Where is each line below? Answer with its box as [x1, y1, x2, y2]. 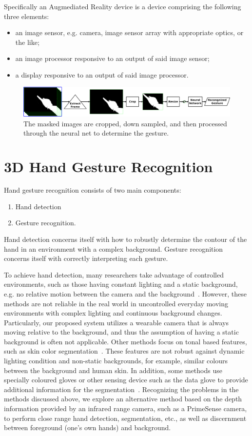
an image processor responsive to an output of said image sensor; [15, 53, 210, 63]
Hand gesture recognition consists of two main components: [4, 185, 181, 195]
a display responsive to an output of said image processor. [15, 69, 189, 79]
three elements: [4, 11, 49, 21]
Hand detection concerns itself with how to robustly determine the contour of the [4, 234, 247, 244]
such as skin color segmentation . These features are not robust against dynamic [4, 346, 245, 356]
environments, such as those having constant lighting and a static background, [4, 279, 238, 289]
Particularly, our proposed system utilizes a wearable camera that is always [4, 317, 229, 327]
